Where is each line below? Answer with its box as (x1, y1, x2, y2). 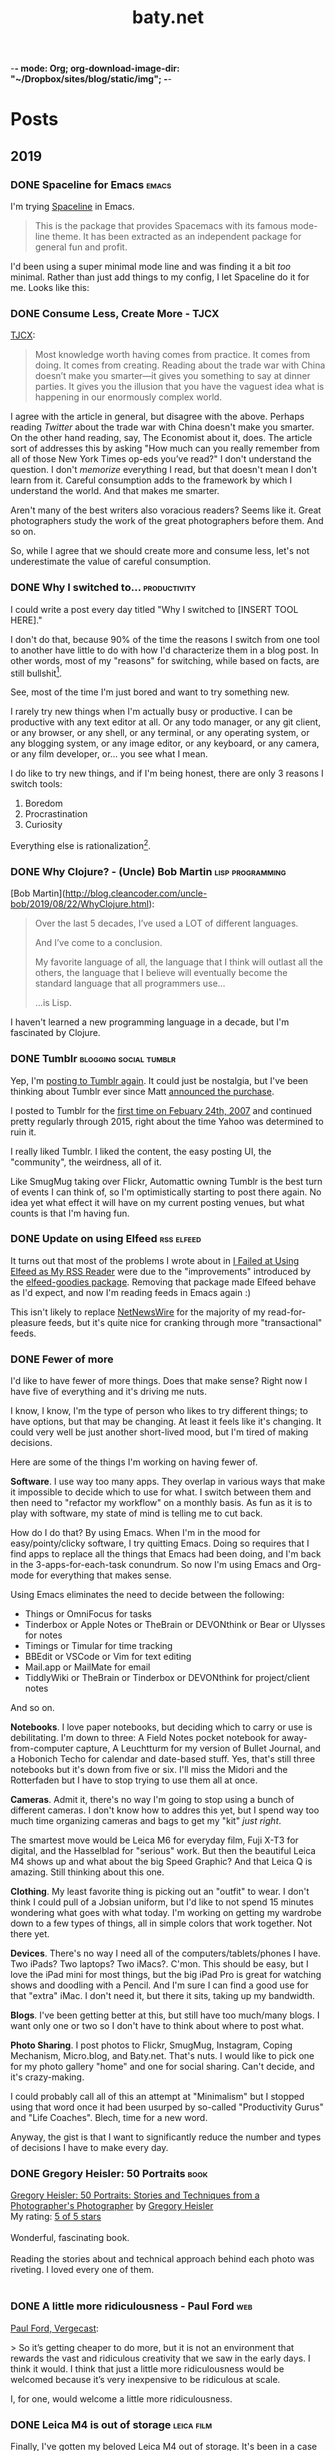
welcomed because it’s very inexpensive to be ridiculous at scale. (10, 2373, 281, 2385)
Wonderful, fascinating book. (10, 2232, 130, 2244)
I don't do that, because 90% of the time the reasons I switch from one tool (10, 633, 320, 645)
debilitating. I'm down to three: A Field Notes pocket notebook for (10, 1732, 280, 1744)
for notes (24, 1629, 63, 1641)
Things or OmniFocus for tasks (24, 1608, 152, 1620)
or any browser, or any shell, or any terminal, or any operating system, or (10, 727, 310, 739)
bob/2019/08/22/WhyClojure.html (10, 898, 150, 910)
